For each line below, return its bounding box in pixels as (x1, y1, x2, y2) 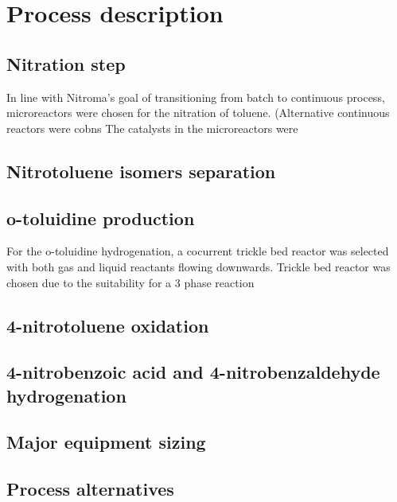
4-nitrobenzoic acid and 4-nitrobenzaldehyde (6, 360, 380, 384)
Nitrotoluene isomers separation (6, 158, 276, 183)
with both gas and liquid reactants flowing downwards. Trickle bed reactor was (6, 258, 391, 274)
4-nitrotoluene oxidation (6, 313, 209, 337)
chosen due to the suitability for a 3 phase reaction (6, 274, 255, 290)
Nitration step (6, 51, 126, 76)
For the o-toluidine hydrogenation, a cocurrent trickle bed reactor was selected (6, 243, 389, 259)
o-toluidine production (6, 205, 195, 230)
